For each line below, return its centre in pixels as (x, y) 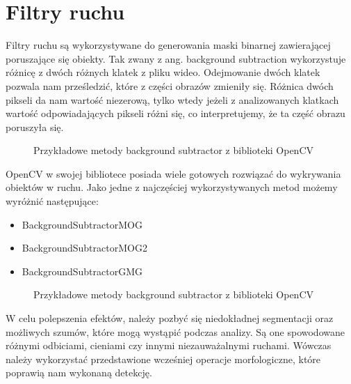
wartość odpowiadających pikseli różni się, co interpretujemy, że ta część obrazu (175, 113)
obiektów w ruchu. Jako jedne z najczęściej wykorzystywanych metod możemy (172, 187)
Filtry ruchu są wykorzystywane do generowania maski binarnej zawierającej (168, 45)
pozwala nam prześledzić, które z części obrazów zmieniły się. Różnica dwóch (170, 85)
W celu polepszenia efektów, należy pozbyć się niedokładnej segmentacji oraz (170, 318)
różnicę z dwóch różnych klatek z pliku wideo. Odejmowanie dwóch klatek (163, 72)
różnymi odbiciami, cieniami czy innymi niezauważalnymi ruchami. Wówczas (169, 345)
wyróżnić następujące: (52, 201)
